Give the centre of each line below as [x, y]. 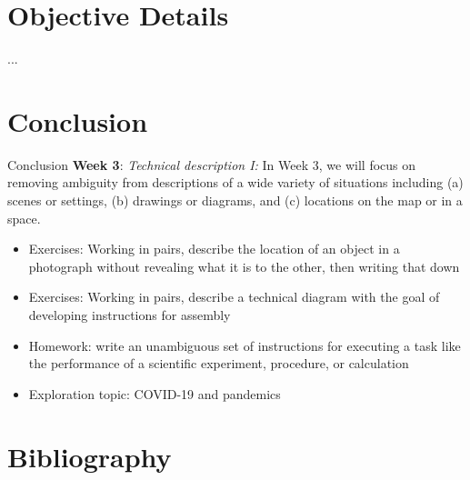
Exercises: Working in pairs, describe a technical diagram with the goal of [234, 297]
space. [24, 218]
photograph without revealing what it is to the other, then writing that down [244, 266]
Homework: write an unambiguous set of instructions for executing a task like [245, 345]
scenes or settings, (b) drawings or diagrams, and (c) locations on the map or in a [235, 200]
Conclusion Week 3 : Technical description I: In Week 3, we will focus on [212, 164]
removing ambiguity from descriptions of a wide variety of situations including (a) [235, 182]
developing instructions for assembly [130, 315]
